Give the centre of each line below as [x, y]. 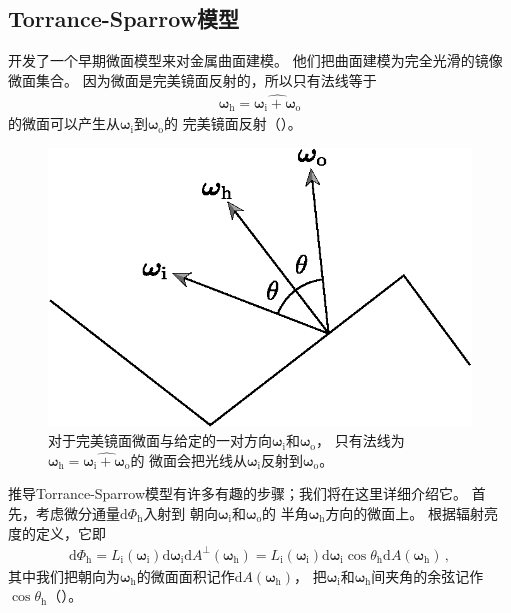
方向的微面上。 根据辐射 [405, 512]
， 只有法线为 [360, 440]
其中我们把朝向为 [64, 575]
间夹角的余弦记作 [427, 575]
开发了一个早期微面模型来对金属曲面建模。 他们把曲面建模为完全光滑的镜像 [255, 60]
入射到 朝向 [181, 512]
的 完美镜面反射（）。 [233, 123]
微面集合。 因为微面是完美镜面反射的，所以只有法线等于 [192, 79]
